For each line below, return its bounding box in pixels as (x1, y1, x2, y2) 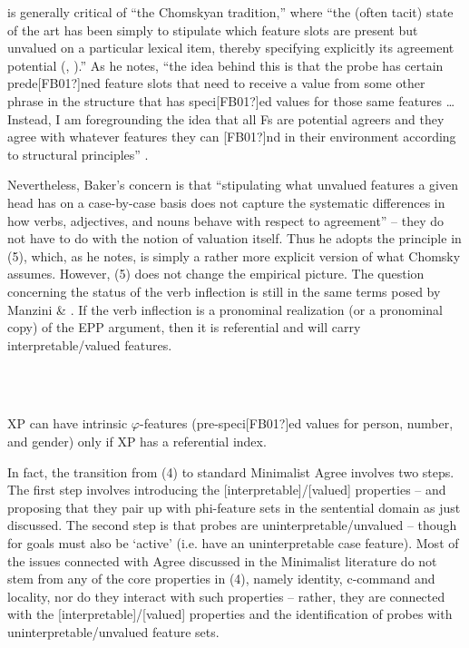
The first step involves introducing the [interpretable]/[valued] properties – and (7, 480, 446, 499)
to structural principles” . (7, 144, 149, 163)
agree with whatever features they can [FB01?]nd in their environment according (7, 127, 456, 146)
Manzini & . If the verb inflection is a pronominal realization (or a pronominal (7, 299, 443, 319)
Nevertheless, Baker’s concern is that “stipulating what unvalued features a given (7, 175, 459, 194)
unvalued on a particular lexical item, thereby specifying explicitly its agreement (7, 38, 454, 57)
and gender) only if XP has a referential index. (7, 432, 267, 451)
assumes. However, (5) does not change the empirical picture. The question (7, 264, 425, 283)
